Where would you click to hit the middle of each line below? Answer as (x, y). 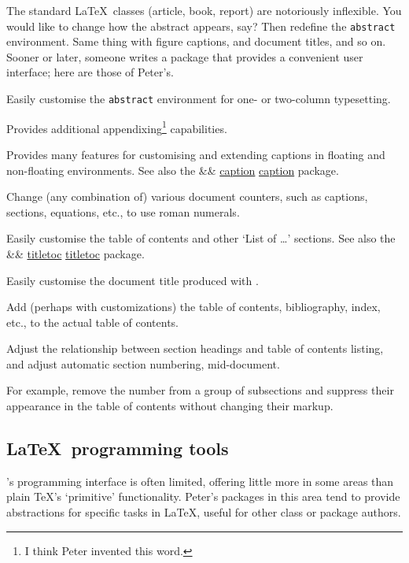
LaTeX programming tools (118, 448)
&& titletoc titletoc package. (76, 253)
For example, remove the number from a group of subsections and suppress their (200, 390)
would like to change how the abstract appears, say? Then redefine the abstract (201, 26)
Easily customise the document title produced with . (133, 280)
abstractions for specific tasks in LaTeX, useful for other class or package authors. (204, 512)
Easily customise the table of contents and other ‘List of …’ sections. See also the (201, 238)
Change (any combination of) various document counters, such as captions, (187, 196)
